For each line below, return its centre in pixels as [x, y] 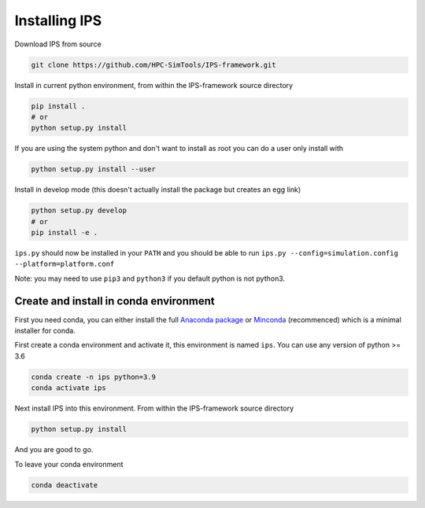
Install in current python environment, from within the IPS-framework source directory [154, 85]
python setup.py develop [79, 211]
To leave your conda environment [69, 464]
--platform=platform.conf [65, 264]
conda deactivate [65, 485]
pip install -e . [65, 232]
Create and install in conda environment [115, 301]
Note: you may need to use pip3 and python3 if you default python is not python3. [150, 278]
